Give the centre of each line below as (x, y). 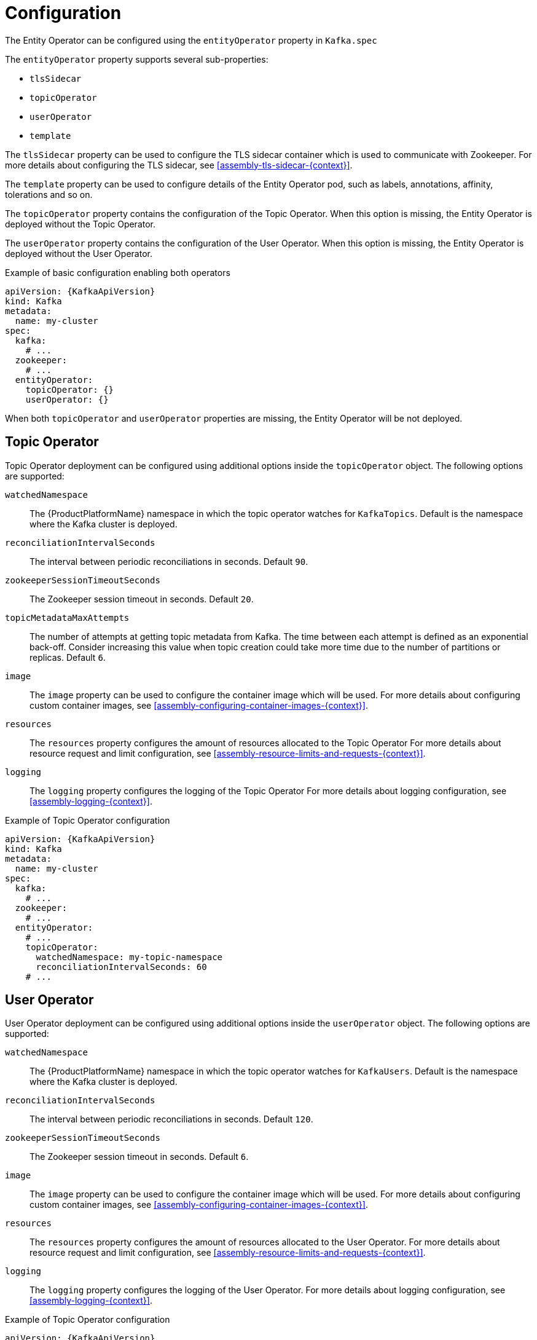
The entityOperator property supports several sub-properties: (137, 59)
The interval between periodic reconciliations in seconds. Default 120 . (171, 1119)
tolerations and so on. (49, 194)
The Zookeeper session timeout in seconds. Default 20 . (142, 599)
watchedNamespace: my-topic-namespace (129, 957)
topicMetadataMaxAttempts (67, 617)
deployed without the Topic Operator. (80, 224)
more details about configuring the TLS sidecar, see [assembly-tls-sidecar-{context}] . (179, 165)
